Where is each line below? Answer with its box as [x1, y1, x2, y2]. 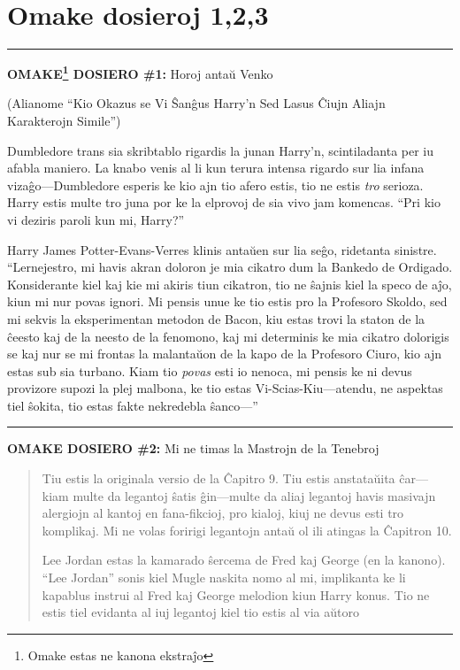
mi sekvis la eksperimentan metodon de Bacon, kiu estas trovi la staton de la [7, 309, 425, 327]
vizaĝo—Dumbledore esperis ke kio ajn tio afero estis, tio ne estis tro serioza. [7, 175, 424, 194]
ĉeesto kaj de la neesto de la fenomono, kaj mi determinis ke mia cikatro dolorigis [7, 327, 449, 345]
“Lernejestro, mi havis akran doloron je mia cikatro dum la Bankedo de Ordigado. [7, 258, 453, 276]
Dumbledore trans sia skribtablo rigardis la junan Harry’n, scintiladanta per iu [7, 141, 434, 159]
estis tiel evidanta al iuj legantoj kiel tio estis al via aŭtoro [42, 603, 359, 621]
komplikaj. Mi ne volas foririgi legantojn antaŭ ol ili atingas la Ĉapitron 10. [42, 520, 452, 539]
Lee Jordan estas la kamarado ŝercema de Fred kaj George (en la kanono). [42, 551, 446, 569]
